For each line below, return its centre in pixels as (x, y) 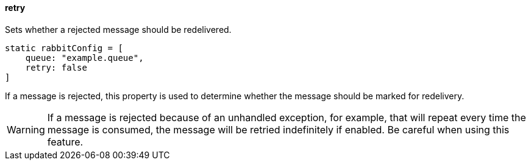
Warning (26, 129)
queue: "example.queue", (84, 58)
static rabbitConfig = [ (64, 48)
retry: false (56, 67)
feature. (65, 142)
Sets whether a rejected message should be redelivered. (118, 29)
